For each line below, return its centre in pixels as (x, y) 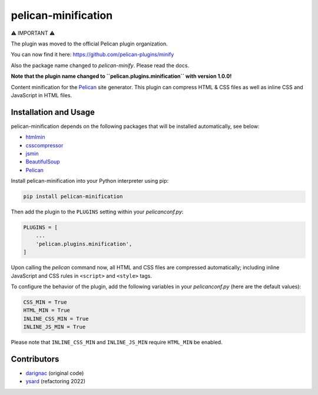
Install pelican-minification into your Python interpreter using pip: (90, 181)
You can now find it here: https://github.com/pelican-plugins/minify (92, 55)
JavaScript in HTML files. (42, 95)
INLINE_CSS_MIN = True (56, 319)
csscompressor (44, 145)
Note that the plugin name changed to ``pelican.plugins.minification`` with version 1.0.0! (121, 76)
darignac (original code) (55, 373)
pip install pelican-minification (73, 197)
